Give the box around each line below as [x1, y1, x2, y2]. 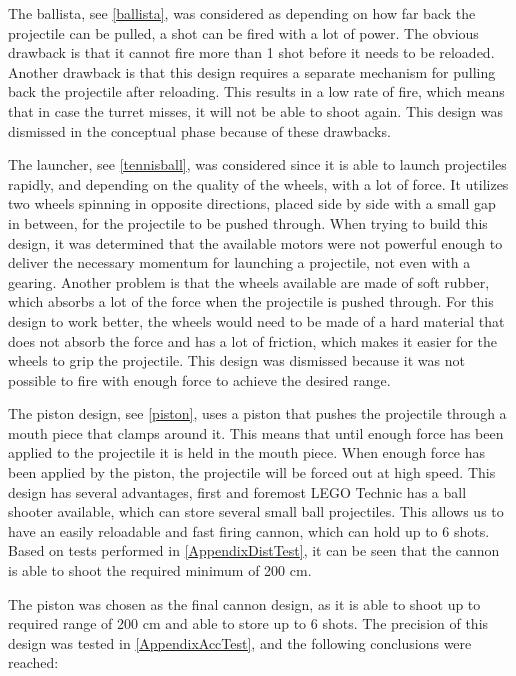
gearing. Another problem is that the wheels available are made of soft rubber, [8, 271, 490, 292]
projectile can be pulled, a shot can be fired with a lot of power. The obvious [8, 22, 479, 43]
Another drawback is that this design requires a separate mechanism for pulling [8, 61, 496, 82]
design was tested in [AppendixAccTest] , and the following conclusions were [8, 632, 472, 653]
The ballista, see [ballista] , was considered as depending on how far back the [8, 3, 476, 23]
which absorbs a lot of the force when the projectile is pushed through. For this [8, 291, 494, 312]
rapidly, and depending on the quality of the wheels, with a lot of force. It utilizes [8, 173, 509, 194]
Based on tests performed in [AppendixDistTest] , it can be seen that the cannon [8, 540, 500, 561]
